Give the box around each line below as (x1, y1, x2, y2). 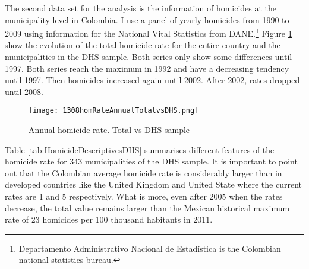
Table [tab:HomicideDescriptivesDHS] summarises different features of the (5, 143, 275, 156)
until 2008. (5, 85, 43, 97)
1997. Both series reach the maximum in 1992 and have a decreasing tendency (5, 62, 289, 74)
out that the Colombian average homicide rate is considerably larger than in (5, 166, 282, 179)
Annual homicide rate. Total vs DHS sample (29, 124, 190, 136)
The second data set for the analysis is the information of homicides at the (5, 2, 277, 14)
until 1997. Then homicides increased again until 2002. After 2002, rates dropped (5, 74, 300, 86)
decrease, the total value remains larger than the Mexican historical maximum (5, 201, 290, 214)
